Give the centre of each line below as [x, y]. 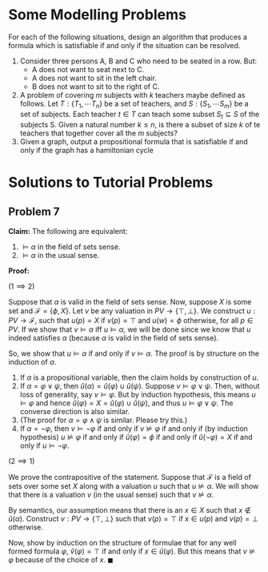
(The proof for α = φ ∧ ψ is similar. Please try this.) [104, 420]
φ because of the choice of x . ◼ [61, 559]
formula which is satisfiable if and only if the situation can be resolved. [124, 45]
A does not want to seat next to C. [88, 69]
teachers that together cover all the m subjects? [99, 133]
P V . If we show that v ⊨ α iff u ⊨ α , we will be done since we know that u [130, 329]
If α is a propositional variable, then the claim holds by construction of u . [139, 377]
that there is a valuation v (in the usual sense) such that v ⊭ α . [111, 494]
